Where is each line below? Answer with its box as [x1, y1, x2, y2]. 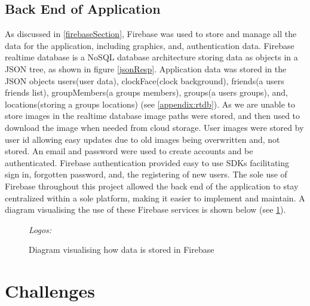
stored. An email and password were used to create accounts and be [5, 145, 253, 157]
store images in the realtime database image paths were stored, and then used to [5, 109, 300, 122]
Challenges [5, 279, 95, 303]
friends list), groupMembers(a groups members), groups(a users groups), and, [5, 86, 288, 99]
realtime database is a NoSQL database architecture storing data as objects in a [5, 51, 298, 63]
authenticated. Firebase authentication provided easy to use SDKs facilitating [5, 156, 290, 169]
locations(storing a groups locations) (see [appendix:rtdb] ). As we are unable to [5, 97, 296, 110]
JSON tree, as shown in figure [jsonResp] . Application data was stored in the [5, 62, 287, 75]
